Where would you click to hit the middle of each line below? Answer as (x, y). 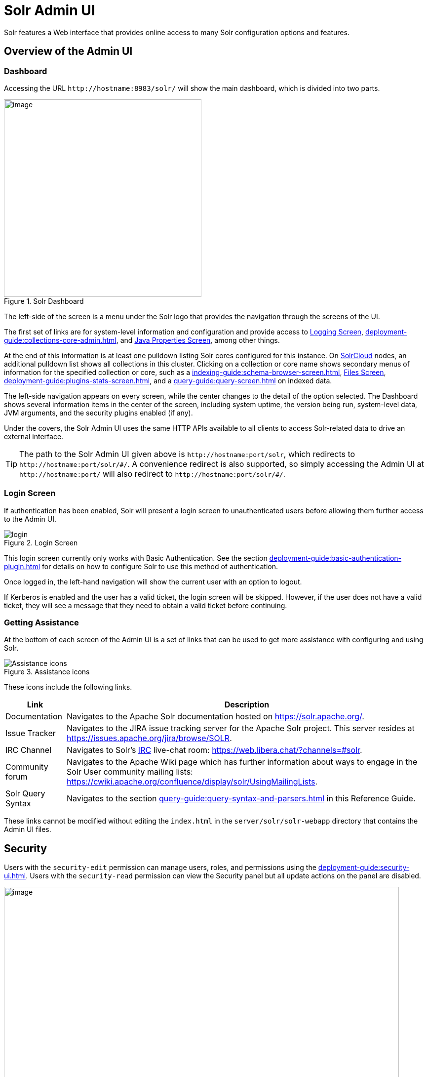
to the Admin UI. (30, 519)
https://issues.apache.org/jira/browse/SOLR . (149, 738)
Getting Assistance (41, 623)
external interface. (34, 436)
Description (247, 705)
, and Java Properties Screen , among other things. (198, 340)
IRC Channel (29, 750)
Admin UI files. (28, 829)
